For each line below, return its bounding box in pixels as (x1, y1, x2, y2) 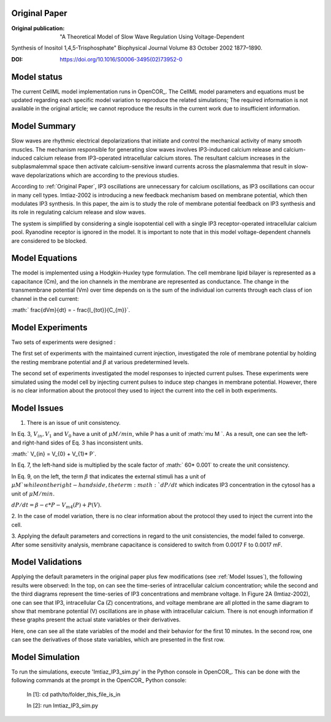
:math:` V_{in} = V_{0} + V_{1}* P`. (11, 450, 97, 457)
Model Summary (11, 121, 76, 131)
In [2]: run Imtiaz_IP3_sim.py (26, 702, 98, 709)
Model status (11, 71, 63, 82)
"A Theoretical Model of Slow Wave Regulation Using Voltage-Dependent (59, 33, 245, 40)
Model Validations (11, 557, 82, 567)
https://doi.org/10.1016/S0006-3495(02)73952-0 (59, 55, 183, 63)
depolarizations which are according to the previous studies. (26, 171, 179, 179)
